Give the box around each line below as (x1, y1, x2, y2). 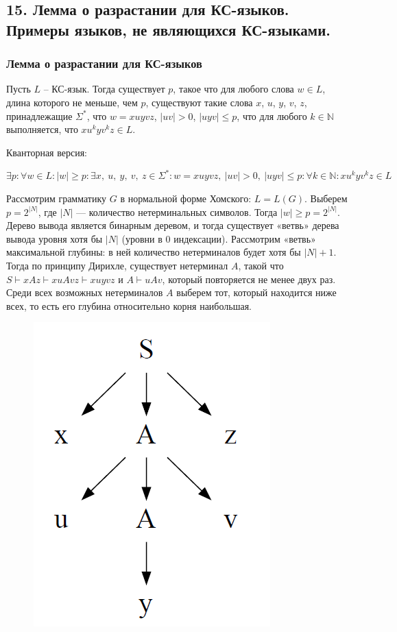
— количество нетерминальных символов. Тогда (76, 204, 278, 219)
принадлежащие (6, 108, 73, 123)
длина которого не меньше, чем (6, 95, 138, 109)
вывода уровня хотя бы (6, 231, 103, 245)
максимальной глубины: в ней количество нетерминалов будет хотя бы (6, 245, 301, 259)
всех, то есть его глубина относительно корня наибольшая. (6, 298, 252, 313)
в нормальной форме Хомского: (120, 191, 252, 205)
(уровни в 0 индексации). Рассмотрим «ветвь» (121, 231, 316, 245)
